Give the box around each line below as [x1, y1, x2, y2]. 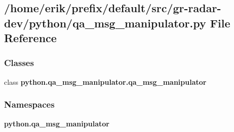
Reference [4, 30, 57, 46]
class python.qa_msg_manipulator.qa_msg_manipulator [4, 76, 207, 87]
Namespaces [4, 98, 55, 111]
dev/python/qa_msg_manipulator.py [4, 15, 206, 30]
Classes [4, 56, 34, 69]
